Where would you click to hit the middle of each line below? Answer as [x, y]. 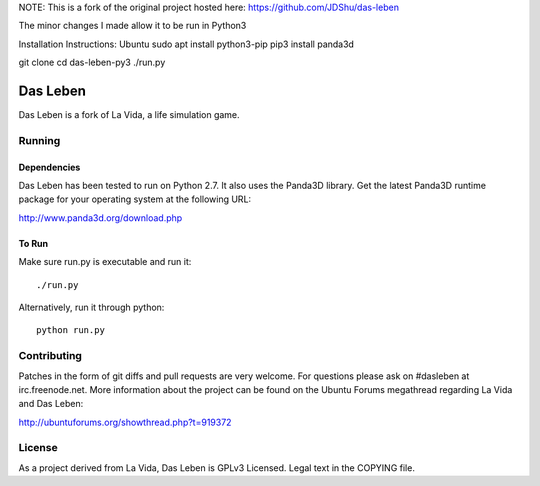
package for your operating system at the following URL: [135, 199]
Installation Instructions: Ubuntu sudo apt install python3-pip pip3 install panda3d [186, 44]
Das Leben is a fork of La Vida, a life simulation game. [129, 115]
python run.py [70, 330]
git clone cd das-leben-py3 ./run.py [92, 62]
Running [39, 140]
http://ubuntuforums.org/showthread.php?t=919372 [125, 422]
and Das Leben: [51, 404]
